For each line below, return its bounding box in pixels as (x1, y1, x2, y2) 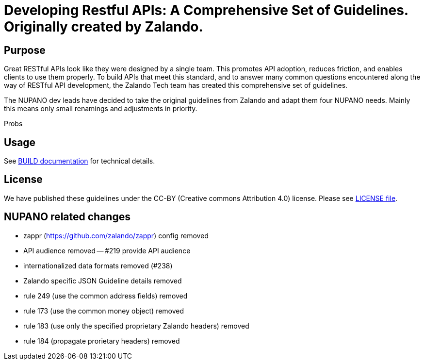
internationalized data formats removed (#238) (23, 261, 173, 270)
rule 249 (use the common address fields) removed (23, 291, 188, 300)
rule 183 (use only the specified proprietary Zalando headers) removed (23, 321, 249, 330)
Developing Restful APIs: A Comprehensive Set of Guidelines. (4, 2, 408, 18)
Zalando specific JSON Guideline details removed (23, 276, 182, 285)
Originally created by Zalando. (4, 18, 203, 35)
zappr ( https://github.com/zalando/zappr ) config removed (23, 231, 209, 240)
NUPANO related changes (4, 211, 130, 223)
